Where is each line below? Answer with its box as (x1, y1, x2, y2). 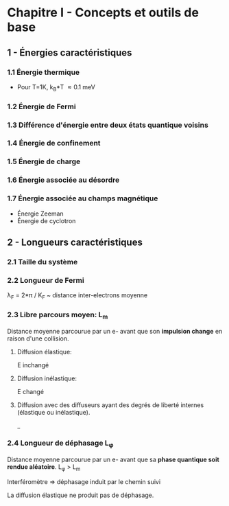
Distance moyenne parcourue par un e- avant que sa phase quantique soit (7, 455, 219, 464)
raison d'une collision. (7, 334, 69, 343)
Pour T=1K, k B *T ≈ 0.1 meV (16, 82, 96, 93)
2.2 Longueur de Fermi (7, 275, 84, 285)
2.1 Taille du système (7, 257, 78, 266)
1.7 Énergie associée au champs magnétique (7, 194, 158, 203)
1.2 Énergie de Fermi (7, 102, 77, 111)
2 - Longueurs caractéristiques (7, 236, 143, 248)
